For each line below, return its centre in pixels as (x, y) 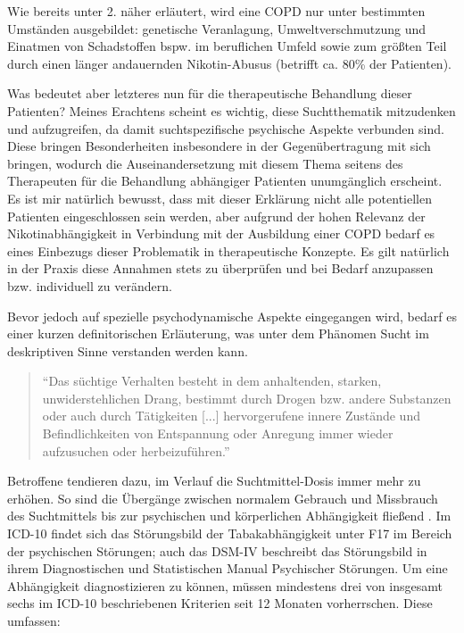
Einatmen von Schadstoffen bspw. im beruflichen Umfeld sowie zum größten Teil (227, 46)
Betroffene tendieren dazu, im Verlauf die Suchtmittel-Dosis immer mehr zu (214, 481)
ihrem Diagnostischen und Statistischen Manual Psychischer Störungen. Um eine (228, 568)
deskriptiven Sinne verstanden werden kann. (128, 350)
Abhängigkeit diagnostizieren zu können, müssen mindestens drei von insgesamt (225, 585)
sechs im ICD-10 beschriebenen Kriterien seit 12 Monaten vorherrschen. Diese (220, 603)
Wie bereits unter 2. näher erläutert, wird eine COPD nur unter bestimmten (216, 11)
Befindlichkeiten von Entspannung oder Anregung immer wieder (218, 433)
